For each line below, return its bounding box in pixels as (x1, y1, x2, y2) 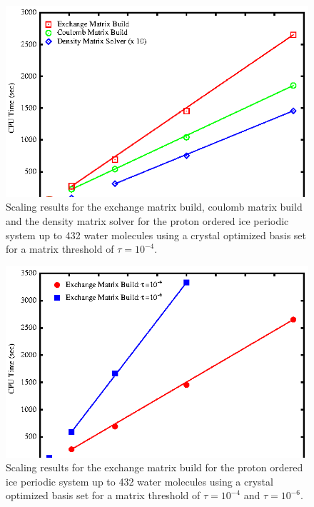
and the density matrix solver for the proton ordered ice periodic (6, 214, 289, 229)
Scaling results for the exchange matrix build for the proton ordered (6, 460, 303, 475)
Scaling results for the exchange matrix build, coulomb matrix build (6, 199, 303, 214)
